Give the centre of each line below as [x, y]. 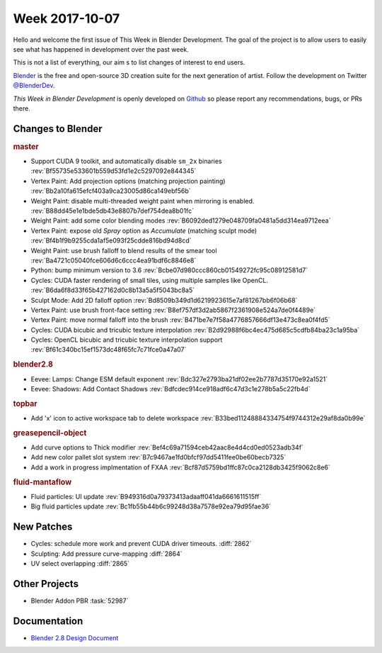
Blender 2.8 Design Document [75, 637]
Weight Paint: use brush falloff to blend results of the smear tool [124, 250]
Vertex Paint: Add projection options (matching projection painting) [128, 181]
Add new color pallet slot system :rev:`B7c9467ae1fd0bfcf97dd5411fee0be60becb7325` [158, 457]
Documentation [48, 621]
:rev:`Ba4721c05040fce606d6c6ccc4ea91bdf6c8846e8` [114, 260]
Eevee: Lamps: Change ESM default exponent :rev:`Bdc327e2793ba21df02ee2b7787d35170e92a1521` [179, 379]
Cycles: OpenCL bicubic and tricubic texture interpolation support [127, 340]
